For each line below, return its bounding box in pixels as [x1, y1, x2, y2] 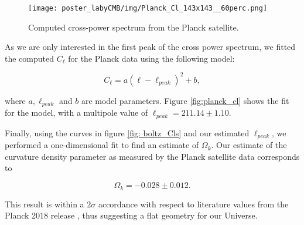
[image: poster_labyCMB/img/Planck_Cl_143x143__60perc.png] [28, 4, 268, 12]
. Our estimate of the [211, 139, 287, 151]
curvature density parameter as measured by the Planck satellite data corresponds [5, 150, 300, 162]
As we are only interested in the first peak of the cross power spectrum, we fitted [5, 41, 296, 53]
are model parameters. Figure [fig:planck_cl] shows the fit [81, 94, 289, 106]
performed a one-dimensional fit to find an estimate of [5, 139, 199, 151]
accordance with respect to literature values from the [98, 197, 289, 210]
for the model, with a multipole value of [5, 106, 148, 119]
